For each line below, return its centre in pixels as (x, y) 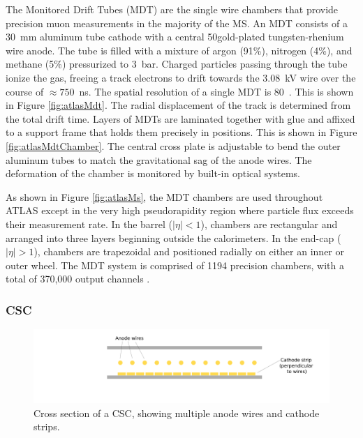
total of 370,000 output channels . (78, 279)
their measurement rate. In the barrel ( (89, 224)
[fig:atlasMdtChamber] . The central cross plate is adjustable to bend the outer (173, 145)
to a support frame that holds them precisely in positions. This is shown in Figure (181, 132)
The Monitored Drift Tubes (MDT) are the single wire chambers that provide (172, 9)
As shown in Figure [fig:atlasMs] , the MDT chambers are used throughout (164, 196)
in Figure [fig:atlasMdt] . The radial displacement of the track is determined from (178, 105)
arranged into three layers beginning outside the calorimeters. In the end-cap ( (173, 237)
